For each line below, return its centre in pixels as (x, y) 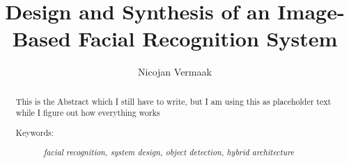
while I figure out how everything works (88, 113)
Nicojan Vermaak (175, 72)
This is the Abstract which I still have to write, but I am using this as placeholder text (173, 101)
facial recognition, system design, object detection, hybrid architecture (169, 152)
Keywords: (35, 132)
